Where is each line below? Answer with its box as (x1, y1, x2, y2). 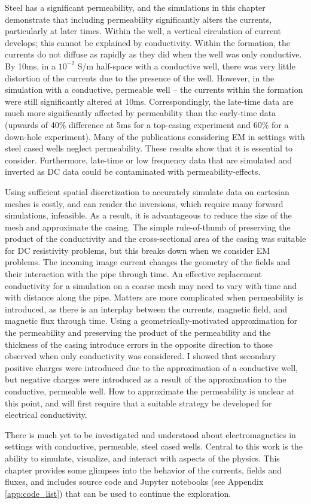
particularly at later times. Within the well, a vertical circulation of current (5, 25, 281, 37)
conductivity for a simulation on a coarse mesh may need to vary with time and (5, 279, 297, 292)
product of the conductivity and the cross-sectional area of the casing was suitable (5, 232, 306, 245)
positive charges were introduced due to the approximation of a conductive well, (5, 361, 298, 374)
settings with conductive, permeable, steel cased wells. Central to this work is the (5, 440, 303, 453)
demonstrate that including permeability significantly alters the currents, (5, 13, 272, 25)
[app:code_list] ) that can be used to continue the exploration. (5, 487, 231, 499)
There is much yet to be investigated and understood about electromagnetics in (5, 428, 296, 441)
